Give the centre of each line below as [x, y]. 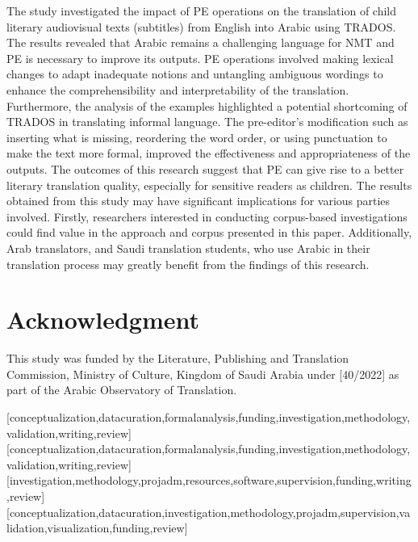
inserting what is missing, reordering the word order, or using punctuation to [197, 137]
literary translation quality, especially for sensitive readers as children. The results [209, 185]
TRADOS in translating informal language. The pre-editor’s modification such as [207, 122]
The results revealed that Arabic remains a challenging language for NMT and [201, 42]
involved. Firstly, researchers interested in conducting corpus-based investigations [207, 216]
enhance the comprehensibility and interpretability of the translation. [178, 89]
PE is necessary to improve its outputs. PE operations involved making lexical [200, 58]
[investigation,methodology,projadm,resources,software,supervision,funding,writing [209, 480]
